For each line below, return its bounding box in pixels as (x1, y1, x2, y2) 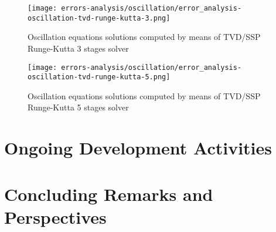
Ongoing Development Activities (4, 136, 272, 160)
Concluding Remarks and (4, 181, 213, 206)
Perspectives (4, 204, 107, 228)
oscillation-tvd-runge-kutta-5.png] (28, 73, 171, 82)
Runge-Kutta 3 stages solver (28, 42, 129, 54)
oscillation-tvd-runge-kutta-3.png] (28, 14, 171, 22)
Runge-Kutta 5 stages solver (28, 101, 129, 113)
